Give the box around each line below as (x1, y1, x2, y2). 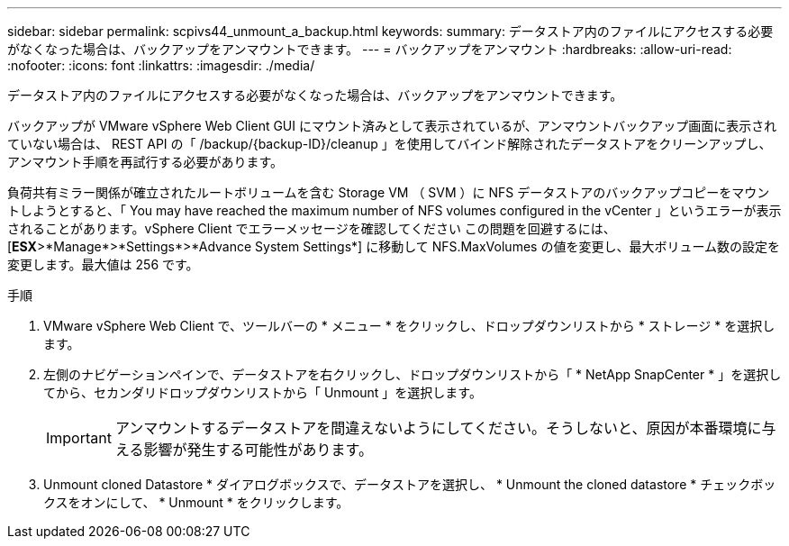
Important (46, 429, 112, 447)
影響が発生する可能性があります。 (143, 441, 373, 459)
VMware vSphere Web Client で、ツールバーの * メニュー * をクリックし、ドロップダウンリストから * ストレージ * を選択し (43, 318, 775, 333)
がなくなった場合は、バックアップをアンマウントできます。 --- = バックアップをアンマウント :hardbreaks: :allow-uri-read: (7, 41, 732, 57)
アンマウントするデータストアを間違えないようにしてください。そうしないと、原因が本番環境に (114, 419, 762, 437)
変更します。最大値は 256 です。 (7, 257, 199, 272)
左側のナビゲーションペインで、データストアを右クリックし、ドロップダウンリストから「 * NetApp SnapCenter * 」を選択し (43, 367, 782, 382)
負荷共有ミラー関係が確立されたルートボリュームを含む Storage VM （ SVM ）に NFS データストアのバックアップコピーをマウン (7, 185, 770, 200)
